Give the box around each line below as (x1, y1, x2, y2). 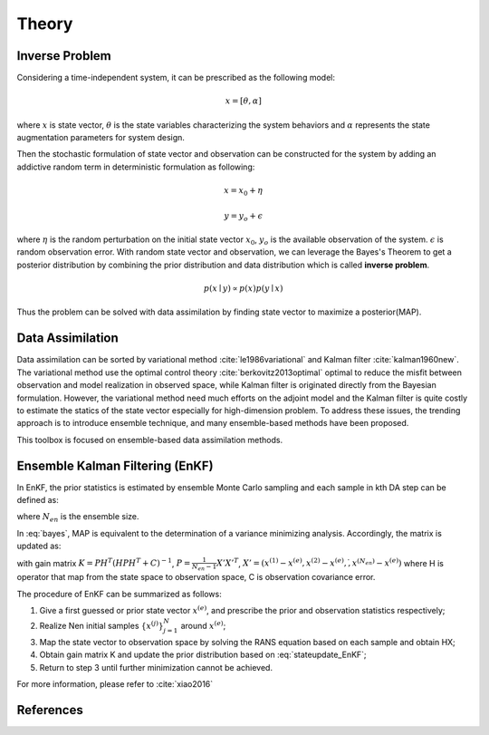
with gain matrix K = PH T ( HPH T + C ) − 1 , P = (16, 556, 191, 568)
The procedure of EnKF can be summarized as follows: (16, 588, 222, 599)
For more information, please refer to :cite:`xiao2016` (16, 679, 214, 690)
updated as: (16, 540, 62, 552)
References (16, 702, 83, 718)
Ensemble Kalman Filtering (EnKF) (16, 458, 214, 473)
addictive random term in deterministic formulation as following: (16, 161, 255, 172)
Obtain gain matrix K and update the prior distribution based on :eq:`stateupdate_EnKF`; (39, 649, 367, 661)
